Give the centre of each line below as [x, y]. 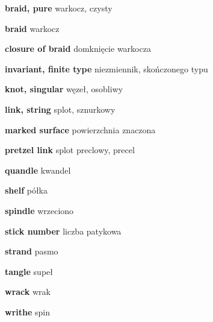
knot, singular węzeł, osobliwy [64, 89]
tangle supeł [29, 271]
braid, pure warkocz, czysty [59, 8]
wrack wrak [28, 292]
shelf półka [26, 190]
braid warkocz [32, 28]
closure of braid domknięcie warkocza [78, 49]
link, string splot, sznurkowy [60, 109]
